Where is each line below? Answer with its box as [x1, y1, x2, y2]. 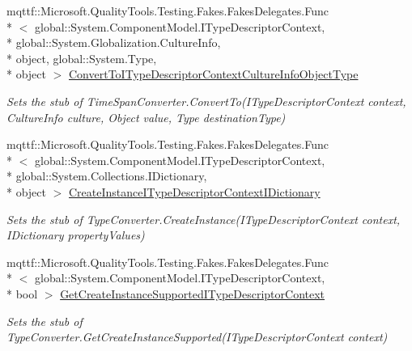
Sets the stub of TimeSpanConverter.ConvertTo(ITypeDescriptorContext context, [6, 92, 406, 109]
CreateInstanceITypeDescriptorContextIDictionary [69, 183, 321, 200]
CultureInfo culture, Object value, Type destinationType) [6, 108, 286, 125]
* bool [6, 285, 38, 302]
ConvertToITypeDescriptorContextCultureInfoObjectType [69, 66, 359, 82]
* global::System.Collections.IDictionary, [6, 167, 207, 184]
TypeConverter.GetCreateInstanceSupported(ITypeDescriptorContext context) [6, 328, 388, 345]
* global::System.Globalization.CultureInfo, [6, 34, 221, 51]
